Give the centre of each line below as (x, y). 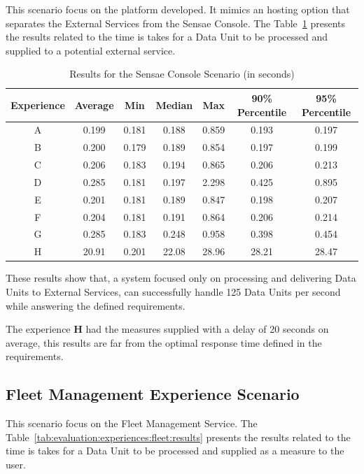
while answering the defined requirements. (96, 305)
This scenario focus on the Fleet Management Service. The (132, 423)
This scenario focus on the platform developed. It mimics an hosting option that (178, 9)
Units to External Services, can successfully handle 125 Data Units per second (173, 292)
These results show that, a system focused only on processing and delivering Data (181, 278)
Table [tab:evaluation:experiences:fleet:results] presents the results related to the (178, 437)
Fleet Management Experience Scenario (153, 394)
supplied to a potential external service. (91, 50)
